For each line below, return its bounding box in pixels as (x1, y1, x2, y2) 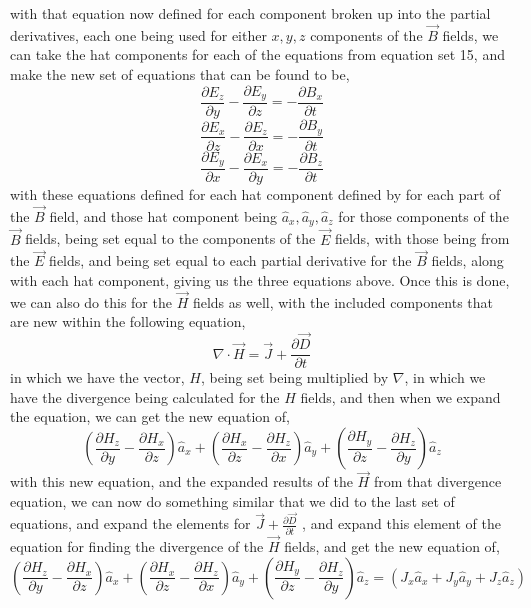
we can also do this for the (10, 291, 172, 312)
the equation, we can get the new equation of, (10, 406, 290, 427)
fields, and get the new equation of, (284, 536, 500, 557)
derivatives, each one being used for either (10, 24, 267, 45)
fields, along (431, 250, 504, 271)
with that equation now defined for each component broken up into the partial (10, 3, 491, 23)
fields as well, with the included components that (192, 291, 493, 312)
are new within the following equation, (10, 311, 246, 332)
